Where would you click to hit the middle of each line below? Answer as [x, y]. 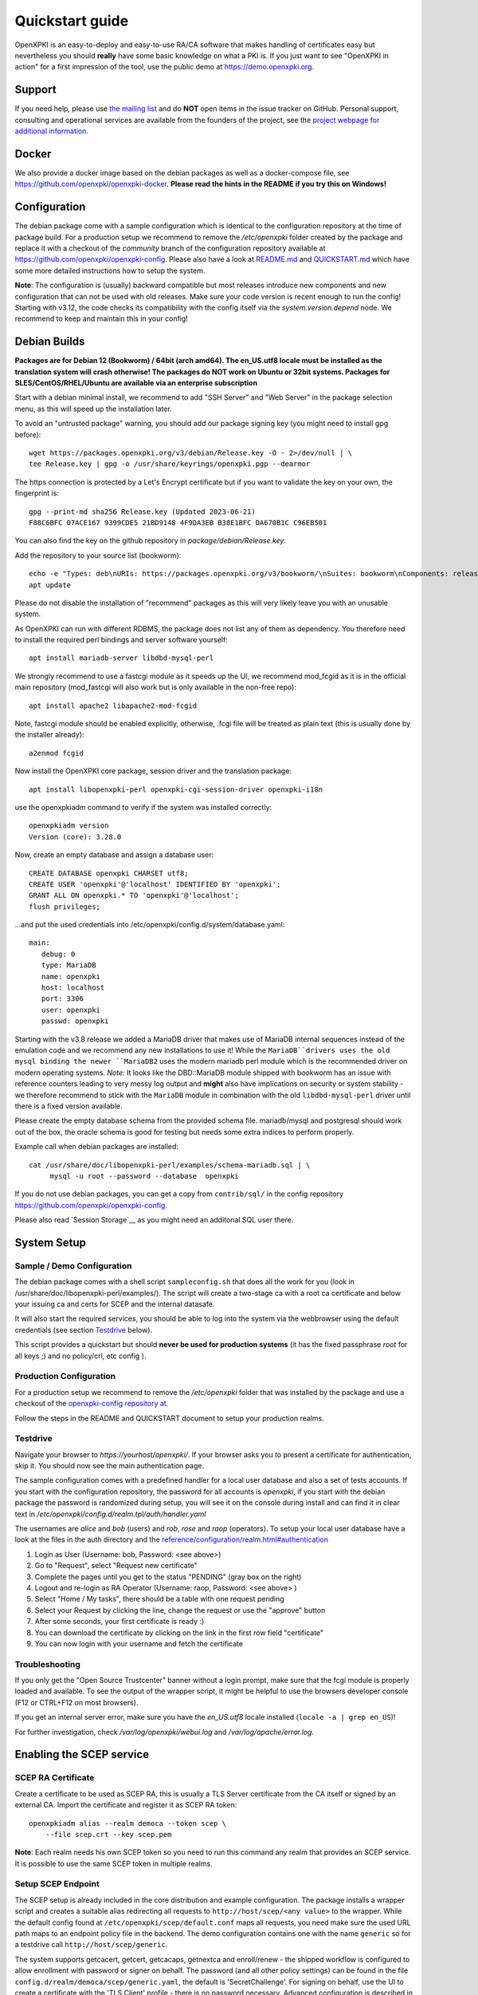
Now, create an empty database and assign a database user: [114, 855]
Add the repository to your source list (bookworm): [98, 555]
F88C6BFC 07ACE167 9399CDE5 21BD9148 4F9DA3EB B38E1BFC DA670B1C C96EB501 [178, 522]
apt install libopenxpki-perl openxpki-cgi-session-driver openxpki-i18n [176, 789]
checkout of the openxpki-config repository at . [92, 1404]
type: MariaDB [69, 965]
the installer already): [49, 735]
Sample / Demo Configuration [73, 1266]
